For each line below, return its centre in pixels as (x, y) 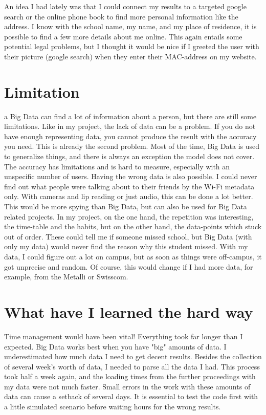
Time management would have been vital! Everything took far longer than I (124, 336)
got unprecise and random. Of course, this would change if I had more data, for (129, 266)
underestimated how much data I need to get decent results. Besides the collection (133, 356)
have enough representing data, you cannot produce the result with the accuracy (130, 136)
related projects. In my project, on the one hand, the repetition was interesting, (129, 216)
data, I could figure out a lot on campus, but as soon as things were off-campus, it (133, 256)
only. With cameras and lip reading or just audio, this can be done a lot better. (129, 196)
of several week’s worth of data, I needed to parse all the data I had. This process (132, 366)
